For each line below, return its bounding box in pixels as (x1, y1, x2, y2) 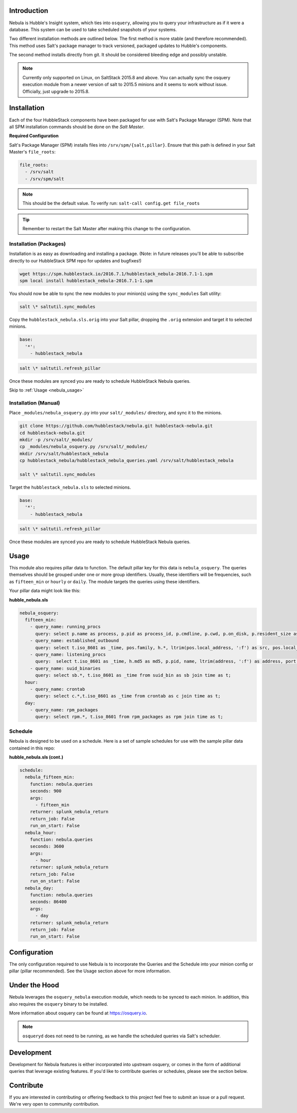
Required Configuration (9, 133, 59, 139)
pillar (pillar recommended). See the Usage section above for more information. (9, 968, 171, 974)
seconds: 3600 (30, 844, 64, 849)
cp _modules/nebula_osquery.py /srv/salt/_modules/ (19, 444, 148, 450)
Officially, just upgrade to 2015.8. (22, 88, 90, 94)
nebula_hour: (25, 830, 56, 835)
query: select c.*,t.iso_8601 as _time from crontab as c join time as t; (35, 693, 221, 699)
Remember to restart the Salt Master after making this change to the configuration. (22, 226, 191, 232)
